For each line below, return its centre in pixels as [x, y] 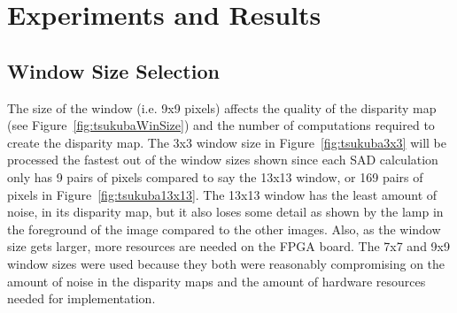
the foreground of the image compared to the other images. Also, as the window [224, 229]
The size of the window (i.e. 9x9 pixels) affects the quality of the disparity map [222, 107]
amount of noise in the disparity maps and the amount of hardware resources [217, 281]
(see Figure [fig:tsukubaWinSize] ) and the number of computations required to [221, 125]
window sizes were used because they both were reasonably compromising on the [226, 263]
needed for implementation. [81, 298]
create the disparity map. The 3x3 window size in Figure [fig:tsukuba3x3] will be [227, 142]
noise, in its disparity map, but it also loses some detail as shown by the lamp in [225, 212]
